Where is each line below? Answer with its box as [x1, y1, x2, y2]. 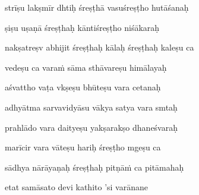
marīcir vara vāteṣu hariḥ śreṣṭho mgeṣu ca [5, 141, 161, 153]
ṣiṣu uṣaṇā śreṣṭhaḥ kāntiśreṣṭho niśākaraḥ [5, 21, 160, 33]
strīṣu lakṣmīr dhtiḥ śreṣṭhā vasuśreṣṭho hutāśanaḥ [5, 1, 189, 13]
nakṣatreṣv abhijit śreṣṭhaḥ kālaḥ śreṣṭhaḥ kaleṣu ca [5, 41, 194, 54]
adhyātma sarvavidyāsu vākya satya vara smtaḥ [5, 100, 178, 113]
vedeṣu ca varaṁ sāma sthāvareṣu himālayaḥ [5, 61, 167, 73]
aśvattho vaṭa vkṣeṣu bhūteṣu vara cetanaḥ [5, 81, 161, 93]
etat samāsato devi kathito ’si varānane [5, 181, 148, 193]
